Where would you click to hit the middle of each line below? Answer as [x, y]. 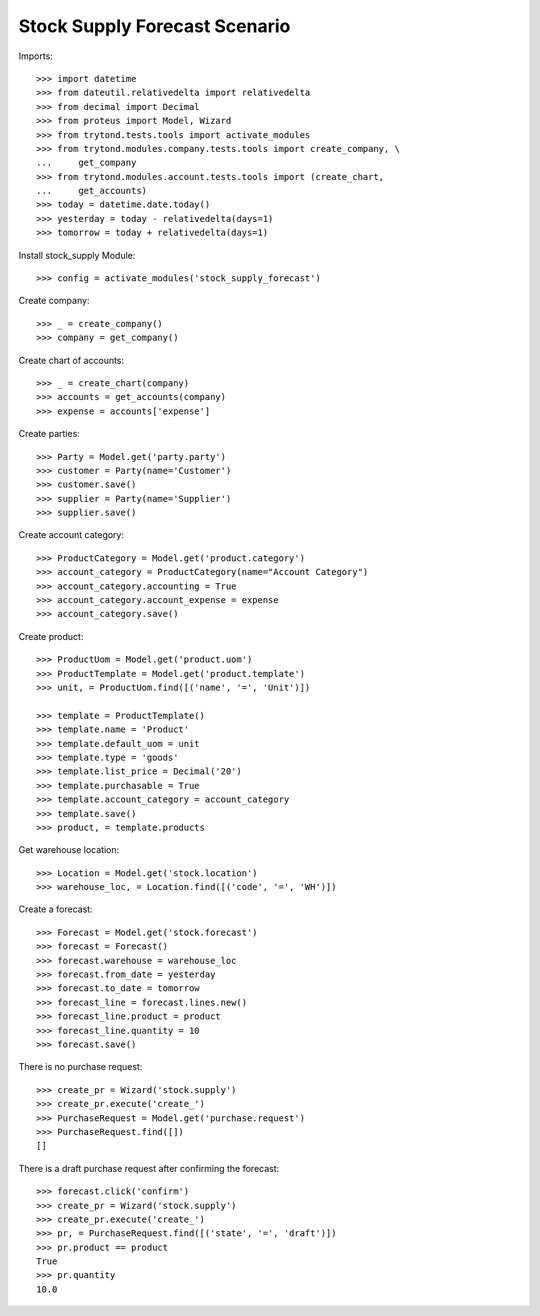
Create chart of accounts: [71, 360]
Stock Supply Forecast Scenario [154, 26]
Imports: [36, 56]
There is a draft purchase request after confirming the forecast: [149, 1168]
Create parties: [49, 434]
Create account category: [71, 535]
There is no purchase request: [80, 1067]
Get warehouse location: [69, 850]
